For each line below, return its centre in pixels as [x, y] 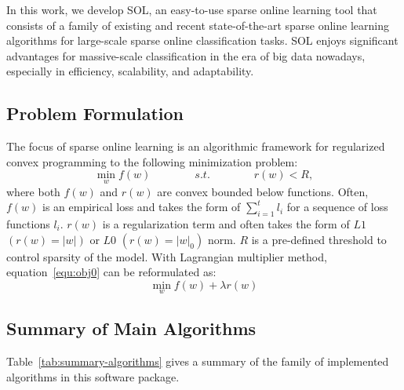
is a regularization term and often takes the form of [226, 223]
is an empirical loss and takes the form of [142, 207]
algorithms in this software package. [93, 376]
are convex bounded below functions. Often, [263, 191]
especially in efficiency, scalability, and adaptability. [130, 71]
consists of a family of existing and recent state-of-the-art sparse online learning [198, 25]
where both [33, 191]
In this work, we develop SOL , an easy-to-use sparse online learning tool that [192, 9]
